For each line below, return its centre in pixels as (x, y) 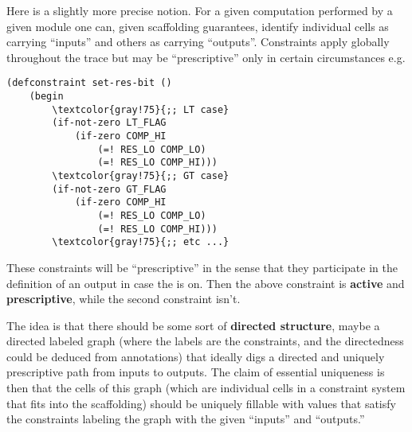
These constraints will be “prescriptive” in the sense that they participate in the (202, 267)
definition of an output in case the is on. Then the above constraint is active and (206, 283)
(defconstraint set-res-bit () (89, 83)
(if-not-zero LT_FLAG (109, 123)
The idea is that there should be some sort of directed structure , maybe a (193, 325)
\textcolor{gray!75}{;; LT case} (141, 109)
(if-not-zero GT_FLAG (109, 189)
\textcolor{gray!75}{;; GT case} (141, 175)
